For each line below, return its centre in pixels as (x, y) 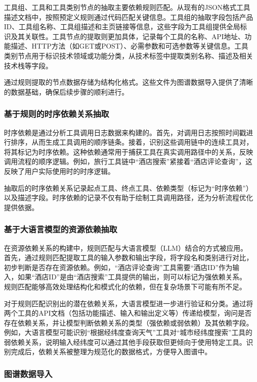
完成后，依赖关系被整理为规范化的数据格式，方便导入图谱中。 (111, 352)
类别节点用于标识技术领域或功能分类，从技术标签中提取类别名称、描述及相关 (128, 55)
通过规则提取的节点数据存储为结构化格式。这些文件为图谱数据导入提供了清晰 (128, 82)
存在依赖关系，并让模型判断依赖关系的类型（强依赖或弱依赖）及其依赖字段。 (128, 322)
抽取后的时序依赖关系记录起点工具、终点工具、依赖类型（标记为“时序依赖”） (128, 188)
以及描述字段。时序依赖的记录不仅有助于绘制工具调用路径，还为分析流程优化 (128, 197)
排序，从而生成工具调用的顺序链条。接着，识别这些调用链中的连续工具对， (132, 142)
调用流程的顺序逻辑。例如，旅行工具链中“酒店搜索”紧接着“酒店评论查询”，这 (128, 161)
